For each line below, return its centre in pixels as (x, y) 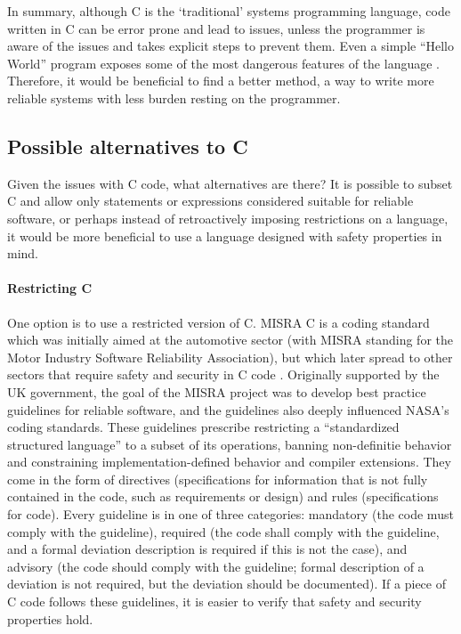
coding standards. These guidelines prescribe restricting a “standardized (203, 427)
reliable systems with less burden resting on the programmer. (174, 98)
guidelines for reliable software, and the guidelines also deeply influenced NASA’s (228, 409)
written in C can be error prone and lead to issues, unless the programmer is (216, 28)
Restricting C (50, 288)
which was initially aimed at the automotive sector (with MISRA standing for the (230, 340)
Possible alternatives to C (128, 146)
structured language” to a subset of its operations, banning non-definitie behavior (230, 444)
